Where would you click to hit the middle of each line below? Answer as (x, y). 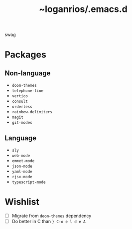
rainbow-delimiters (32, 112)
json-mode (22, 166)
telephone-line (28, 91)
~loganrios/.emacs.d (83, 9)
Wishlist (22, 202)
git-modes (22, 123)
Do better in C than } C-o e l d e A (49, 221)
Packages (26, 55)
